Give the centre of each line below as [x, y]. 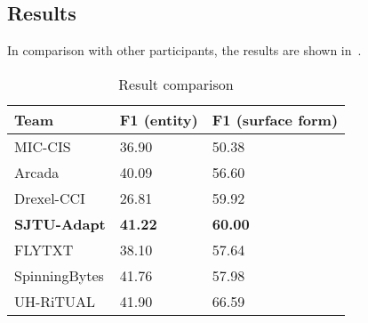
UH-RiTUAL [55, 301]
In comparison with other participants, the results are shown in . [184, 50]
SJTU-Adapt [60, 223]
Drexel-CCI [50, 198]
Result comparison [176, 84]
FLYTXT [44, 249]
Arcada [37, 172]
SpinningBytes [59, 275]
